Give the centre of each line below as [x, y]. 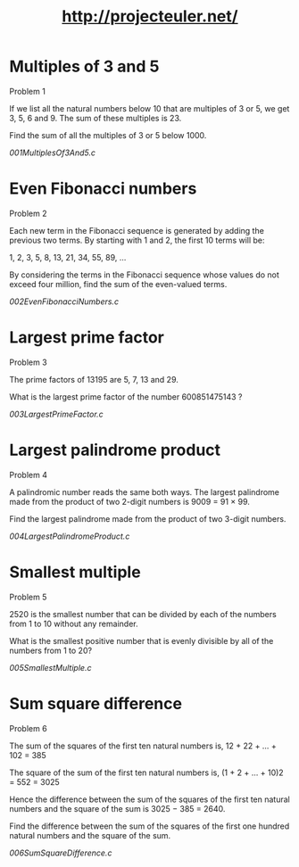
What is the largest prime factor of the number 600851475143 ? [126, 396]
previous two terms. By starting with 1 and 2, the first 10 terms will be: [137, 240]
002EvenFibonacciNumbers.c [64, 301]
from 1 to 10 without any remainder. [74, 623]
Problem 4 [28, 475]
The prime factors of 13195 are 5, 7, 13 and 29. [94, 379]
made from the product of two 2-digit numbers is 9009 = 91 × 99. [129, 501]
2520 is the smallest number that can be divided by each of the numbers [143, 614]
